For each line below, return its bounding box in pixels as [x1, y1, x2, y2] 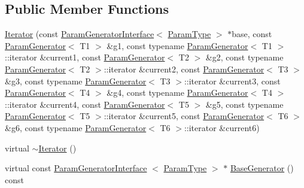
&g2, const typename [205, 51, 284, 63]
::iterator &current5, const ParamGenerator [104, 110, 265, 122]
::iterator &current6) [184, 121, 260, 134]
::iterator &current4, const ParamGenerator [5, 98, 165, 110]
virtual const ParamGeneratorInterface [5, 162, 147, 174]
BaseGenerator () [230, 162, 294, 174]
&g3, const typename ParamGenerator [5, 74, 147, 87]
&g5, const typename [205, 98, 284, 110]
